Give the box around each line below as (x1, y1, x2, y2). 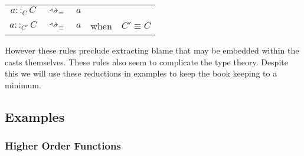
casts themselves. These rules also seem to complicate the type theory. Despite (5, 55, 288, 68)
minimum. (5, 78, 41, 91)
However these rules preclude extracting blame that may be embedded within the (5, 44, 299, 56)
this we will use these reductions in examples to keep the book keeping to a (5, 67, 277, 79)
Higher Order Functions (5, 138, 121, 153)
